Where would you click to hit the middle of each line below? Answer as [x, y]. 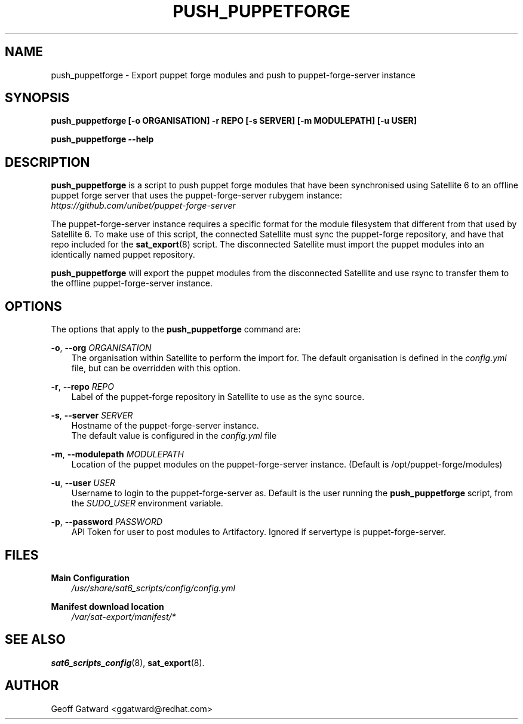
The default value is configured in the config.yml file [174, 436]
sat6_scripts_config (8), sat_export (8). [128, 662]
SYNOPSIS [37, 98]
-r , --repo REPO [82, 387]
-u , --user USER [83, 483]
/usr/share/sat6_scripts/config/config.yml [153, 588]
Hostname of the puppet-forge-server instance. [165, 426]
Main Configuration [90, 578]
